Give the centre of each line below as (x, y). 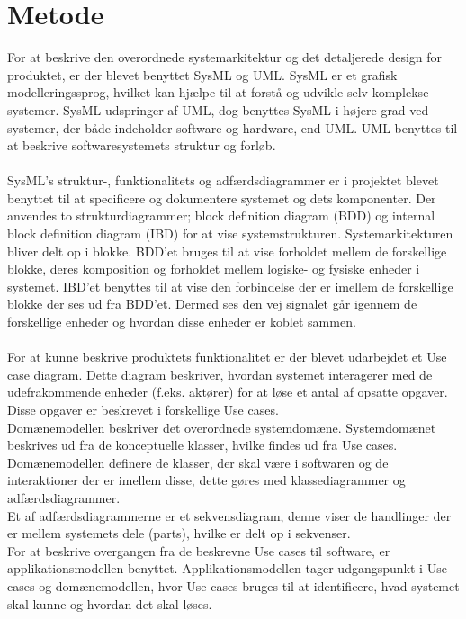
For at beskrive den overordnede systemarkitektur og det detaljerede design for (225, 57)
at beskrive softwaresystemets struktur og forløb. (142, 145)
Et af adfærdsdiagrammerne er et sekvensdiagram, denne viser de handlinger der (229, 515)
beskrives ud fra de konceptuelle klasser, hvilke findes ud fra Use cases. (202, 445)
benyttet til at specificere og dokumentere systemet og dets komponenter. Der (222, 197)
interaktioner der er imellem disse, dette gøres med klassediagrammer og (206, 480)
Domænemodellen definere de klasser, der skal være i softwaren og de (198, 462)
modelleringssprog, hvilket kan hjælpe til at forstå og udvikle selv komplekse (218, 92)
